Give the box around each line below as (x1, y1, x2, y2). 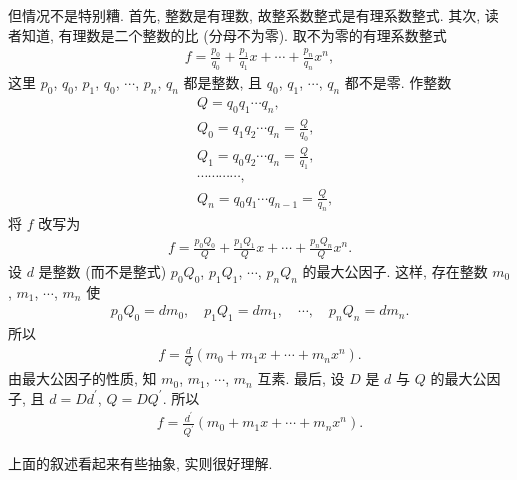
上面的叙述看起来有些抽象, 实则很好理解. (8, 453, 273, 474)
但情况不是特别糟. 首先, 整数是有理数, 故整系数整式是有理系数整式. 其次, (8, 5, 481, 25)
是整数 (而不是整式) (38, 261, 167, 282)
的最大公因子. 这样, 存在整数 (302, 261, 488, 282)
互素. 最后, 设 (257, 368, 345, 389)
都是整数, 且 (183, 72, 263, 93)
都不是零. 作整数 (344, 72, 452, 93)
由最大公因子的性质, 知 (8, 368, 157, 389)
